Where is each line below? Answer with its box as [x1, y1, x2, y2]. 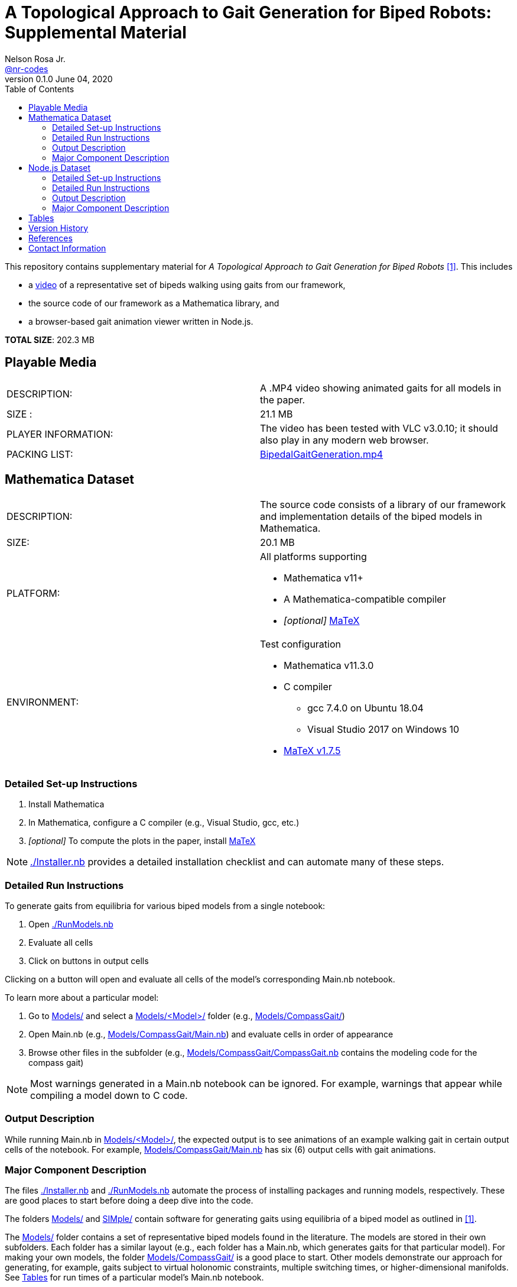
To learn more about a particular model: [5, 992, 159, 1003]
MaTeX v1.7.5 [284, 745, 341, 757]
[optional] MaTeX [284, 615, 360, 627]
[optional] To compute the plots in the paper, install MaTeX [28, 836, 256, 846]
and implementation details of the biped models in [260, 510, 483, 523]
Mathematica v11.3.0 [284, 659, 374, 672]
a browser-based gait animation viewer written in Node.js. [28, 316, 253, 326]
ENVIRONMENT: [6, 696, 79, 709]
